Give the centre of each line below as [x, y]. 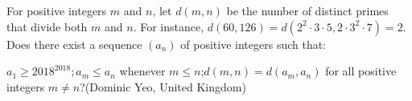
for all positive [361, 71]
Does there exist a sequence [74, 44]
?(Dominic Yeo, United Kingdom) [163, 86]
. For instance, [169, 26]
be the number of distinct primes [307, 10]
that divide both [47, 26]
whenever [142, 71]
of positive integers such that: [253, 44]
